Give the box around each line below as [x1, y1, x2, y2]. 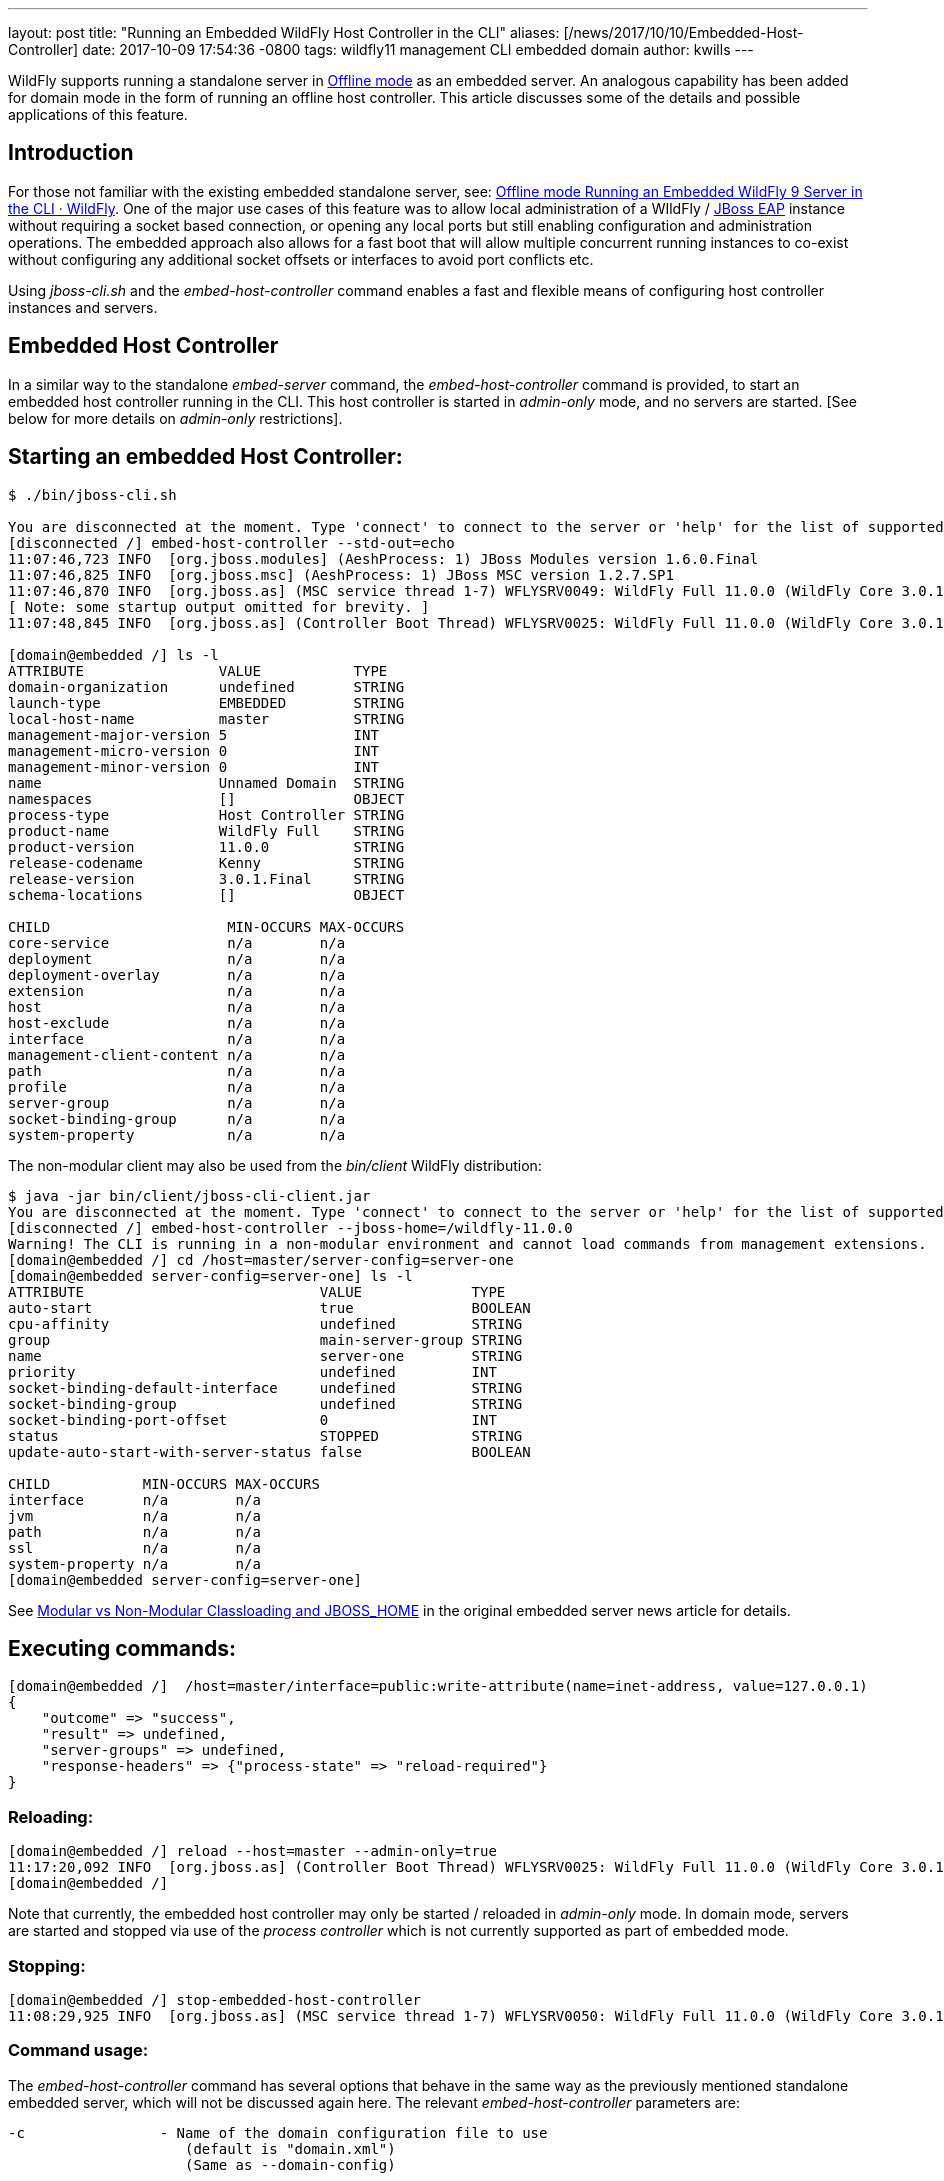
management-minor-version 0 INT [8, 758, 379, 775]
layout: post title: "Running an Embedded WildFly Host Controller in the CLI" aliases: [8, 24, 560, 41]
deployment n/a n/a [8, 950, 346, 967]
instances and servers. [8, 298, 158, 316]
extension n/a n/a [8, 982, 346, 999]
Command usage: [8, 2040, 149, 2061]
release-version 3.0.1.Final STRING [8, 870, 405, 887]
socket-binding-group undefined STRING [8, 1395, 523, 1412]
